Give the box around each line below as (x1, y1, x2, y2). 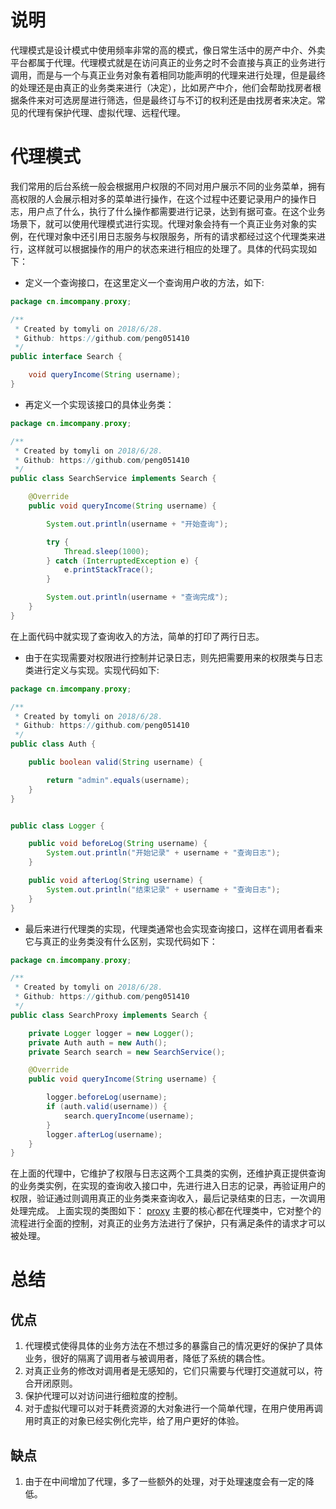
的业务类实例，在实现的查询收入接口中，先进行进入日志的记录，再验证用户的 (10, 1180, 326, 1192)
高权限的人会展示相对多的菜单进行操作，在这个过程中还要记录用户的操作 (10, 192, 308, 205)
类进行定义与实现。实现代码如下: (24, 664, 160, 676)
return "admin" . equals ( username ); (46, 775, 190, 785)
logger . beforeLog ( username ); (46, 1092, 168, 1103)
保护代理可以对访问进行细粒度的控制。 (24, 1390, 183, 1402)
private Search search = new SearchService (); (28, 1047, 226, 1057)
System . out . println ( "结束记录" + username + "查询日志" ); (46, 884, 281, 895)
